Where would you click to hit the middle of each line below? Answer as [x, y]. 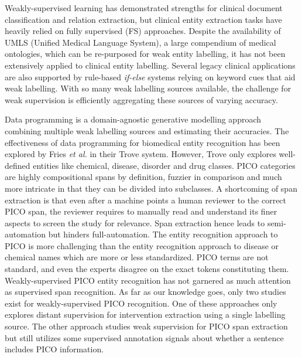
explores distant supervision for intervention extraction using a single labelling [145, 314]
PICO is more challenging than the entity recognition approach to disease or [142, 245]
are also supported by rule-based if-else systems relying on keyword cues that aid [150, 76]
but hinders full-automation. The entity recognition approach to [163, 234]
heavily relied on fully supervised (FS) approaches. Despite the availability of [143, 31]
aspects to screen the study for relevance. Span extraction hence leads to [135, 222]
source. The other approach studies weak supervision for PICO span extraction [146, 326]
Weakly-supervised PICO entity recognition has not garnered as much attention [148, 280]
